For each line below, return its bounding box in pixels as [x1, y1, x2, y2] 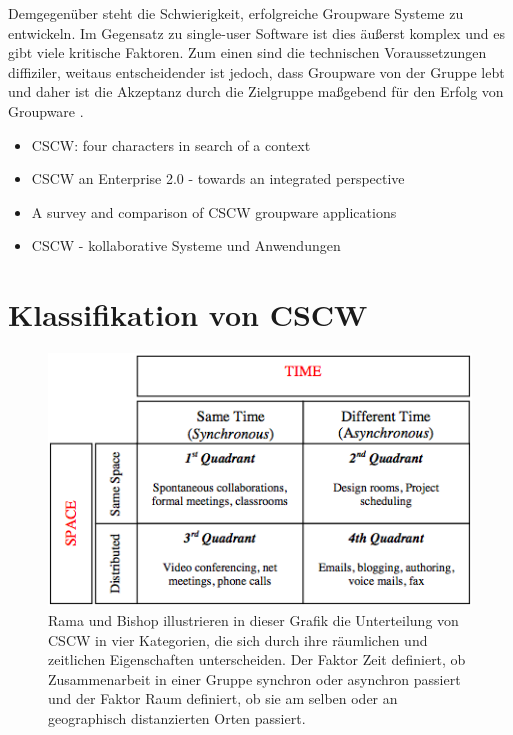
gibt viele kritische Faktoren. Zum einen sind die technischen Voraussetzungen [8, 42, 487, 63]
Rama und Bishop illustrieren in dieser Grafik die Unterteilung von [48, 610, 459, 631]
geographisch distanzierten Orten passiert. [48, 708, 306, 729]
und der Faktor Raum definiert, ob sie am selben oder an [48, 688, 398, 709]
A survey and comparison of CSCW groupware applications [31, 201, 397, 222]
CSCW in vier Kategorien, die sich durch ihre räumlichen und [48, 629, 428, 650]
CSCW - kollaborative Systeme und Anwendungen [31, 235, 341, 256]
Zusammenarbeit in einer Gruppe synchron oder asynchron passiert [48, 668, 461, 689]
